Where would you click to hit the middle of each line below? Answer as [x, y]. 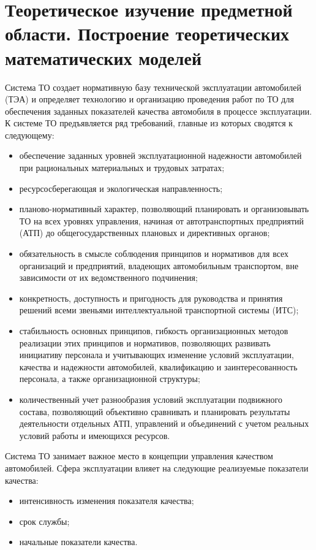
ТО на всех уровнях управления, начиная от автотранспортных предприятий [162, 220]
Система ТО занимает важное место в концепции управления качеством [139, 456]
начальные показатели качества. [78, 542]
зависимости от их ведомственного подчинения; [108, 277]
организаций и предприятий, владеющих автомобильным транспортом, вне [159, 265]
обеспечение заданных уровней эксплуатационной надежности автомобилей [160, 155]
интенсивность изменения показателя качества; [107, 501]
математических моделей [103, 57]
